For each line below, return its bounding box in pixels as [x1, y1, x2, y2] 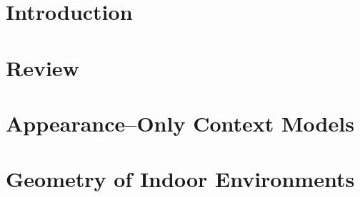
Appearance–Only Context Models [6, 108, 354, 137]
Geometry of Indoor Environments [6, 164, 355, 193]
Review [6, 53, 79, 82]
